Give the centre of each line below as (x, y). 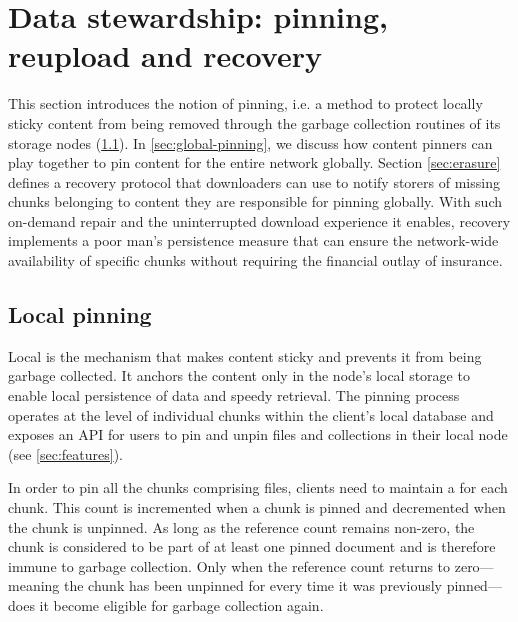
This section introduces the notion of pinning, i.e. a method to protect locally (245, 103)
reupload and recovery (165, 55)
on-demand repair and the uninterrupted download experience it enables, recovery (259, 220)
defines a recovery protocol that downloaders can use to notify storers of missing (254, 181)
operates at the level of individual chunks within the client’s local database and (251, 414)
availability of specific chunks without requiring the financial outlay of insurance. (255, 260)
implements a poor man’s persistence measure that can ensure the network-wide (253, 240)
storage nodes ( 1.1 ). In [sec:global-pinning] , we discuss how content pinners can (250, 142)
